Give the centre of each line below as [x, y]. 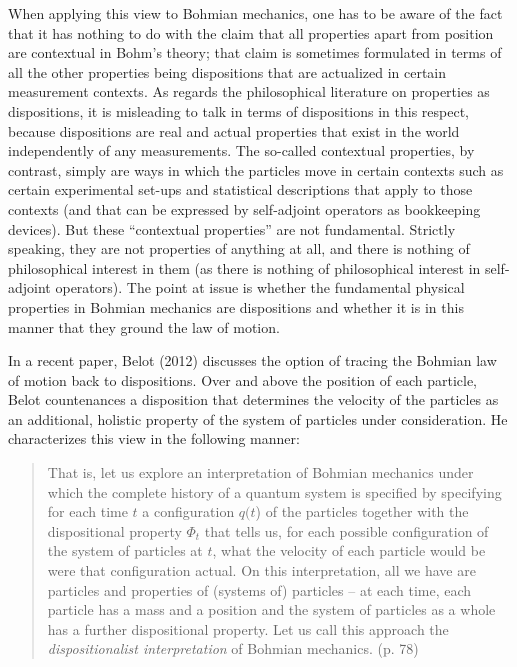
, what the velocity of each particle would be [349, 550]
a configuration [188, 511]
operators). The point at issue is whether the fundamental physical [260, 287]
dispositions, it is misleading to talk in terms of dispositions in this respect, [238, 110]
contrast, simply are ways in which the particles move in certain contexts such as [256, 169]
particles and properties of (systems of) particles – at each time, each [259, 589]
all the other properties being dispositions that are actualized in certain [227, 71]
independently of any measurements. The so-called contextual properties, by [241, 150]
